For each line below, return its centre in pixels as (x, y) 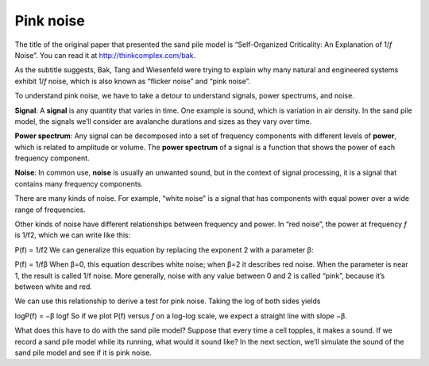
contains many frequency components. (79, 183)
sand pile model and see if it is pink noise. (83, 353)
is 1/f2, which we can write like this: (73, 235)
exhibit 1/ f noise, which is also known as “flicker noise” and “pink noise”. (133, 81)
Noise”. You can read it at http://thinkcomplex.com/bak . (105, 55)
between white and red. (54, 287)
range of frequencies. (50, 210)
